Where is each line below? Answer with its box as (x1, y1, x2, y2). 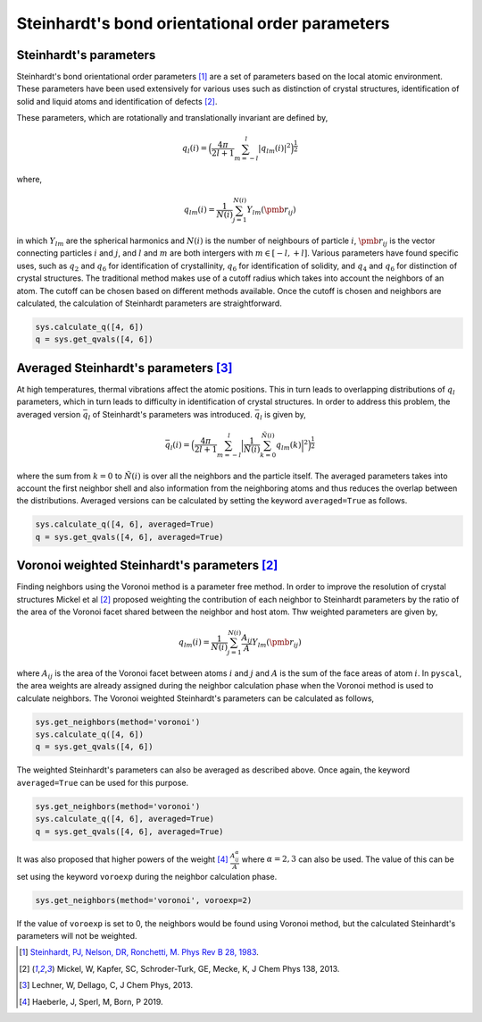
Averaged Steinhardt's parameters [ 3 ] (16, 360, 233, 376)
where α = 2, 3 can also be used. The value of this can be (241, 854, 454, 865)
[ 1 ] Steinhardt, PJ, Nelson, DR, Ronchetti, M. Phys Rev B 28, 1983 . (19, 947, 259, 958)
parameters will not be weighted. (16, 931, 137, 942)
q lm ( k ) (275, 439, 302, 452)
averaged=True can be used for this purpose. (16, 777, 189, 788)
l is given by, (259, 409, 307, 422)
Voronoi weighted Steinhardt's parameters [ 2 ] (16, 558, 278, 573)
